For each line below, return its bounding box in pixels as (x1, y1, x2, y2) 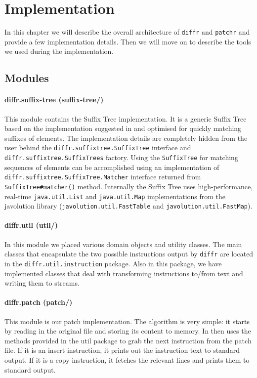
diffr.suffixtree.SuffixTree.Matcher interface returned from (4, 171, 201, 182)
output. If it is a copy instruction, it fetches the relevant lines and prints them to (4, 354, 250, 365)
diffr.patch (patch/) (4, 297, 73, 307)
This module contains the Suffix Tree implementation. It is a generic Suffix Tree (4, 113, 247, 124)
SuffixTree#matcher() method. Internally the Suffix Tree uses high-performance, (4, 181, 253, 191)
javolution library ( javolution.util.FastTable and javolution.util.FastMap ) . (4, 201, 253, 211)
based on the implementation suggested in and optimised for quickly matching (4, 123, 242, 133)
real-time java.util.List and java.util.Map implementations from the (4, 191, 226, 201)
